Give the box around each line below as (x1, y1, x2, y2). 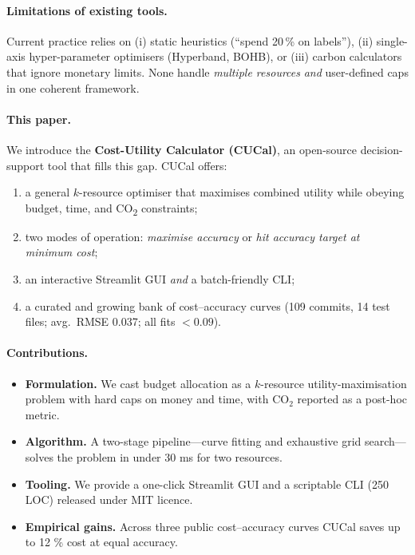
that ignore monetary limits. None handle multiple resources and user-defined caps (6, 63, 409, 80)
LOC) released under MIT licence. (25, 491, 193, 508)
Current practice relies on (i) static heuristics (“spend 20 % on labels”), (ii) (6, 32, 373, 49)
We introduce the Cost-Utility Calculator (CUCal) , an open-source (6, 141, 358, 157)
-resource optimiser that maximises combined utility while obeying (79, 184, 405, 200)
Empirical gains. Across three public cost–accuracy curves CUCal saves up (25, 517, 401, 534)
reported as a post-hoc (297, 390, 407, 407)
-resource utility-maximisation (260, 375, 407, 391)
